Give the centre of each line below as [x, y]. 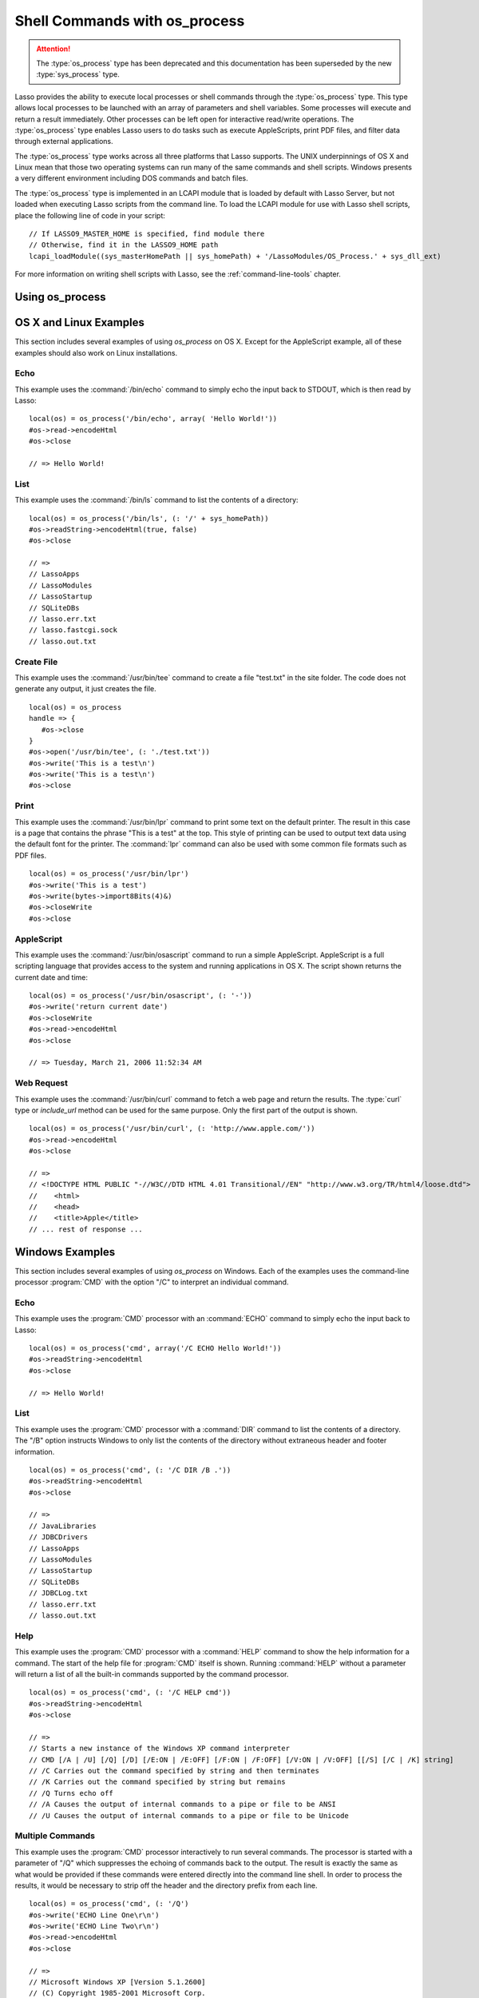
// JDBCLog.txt [59, 1593]
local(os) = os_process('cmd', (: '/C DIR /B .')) [130, 1470]
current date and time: [51, 977]
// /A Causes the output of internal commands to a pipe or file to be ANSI [183, 1805]
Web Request [41, 1083]
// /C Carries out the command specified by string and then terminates [174, 1771]
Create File [36, 662]
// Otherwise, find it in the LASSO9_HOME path [124, 245]
